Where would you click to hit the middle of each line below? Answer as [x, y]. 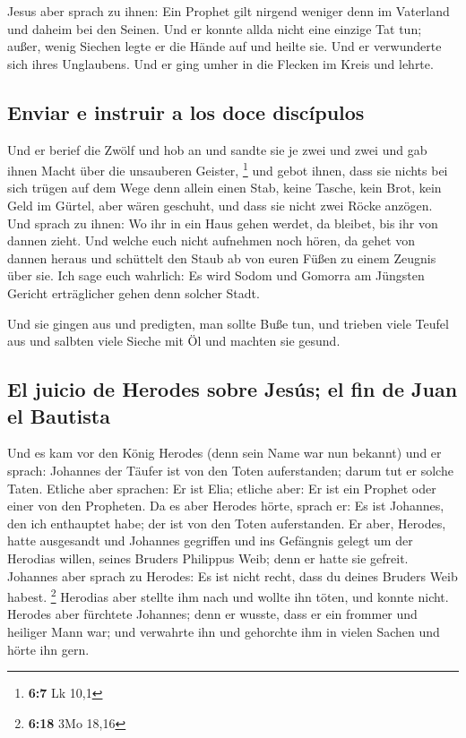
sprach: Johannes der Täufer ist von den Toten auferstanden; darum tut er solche [230, 470]
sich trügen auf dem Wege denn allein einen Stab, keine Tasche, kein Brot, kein [224, 188]
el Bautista [59, 415]
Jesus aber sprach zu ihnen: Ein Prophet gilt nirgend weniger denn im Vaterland [229, 11]
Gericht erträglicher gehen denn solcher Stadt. [134, 292]
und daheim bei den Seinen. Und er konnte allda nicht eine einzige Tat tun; [215, 28]
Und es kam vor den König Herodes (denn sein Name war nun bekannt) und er [224, 453]
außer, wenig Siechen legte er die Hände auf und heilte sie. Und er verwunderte [224, 46]
